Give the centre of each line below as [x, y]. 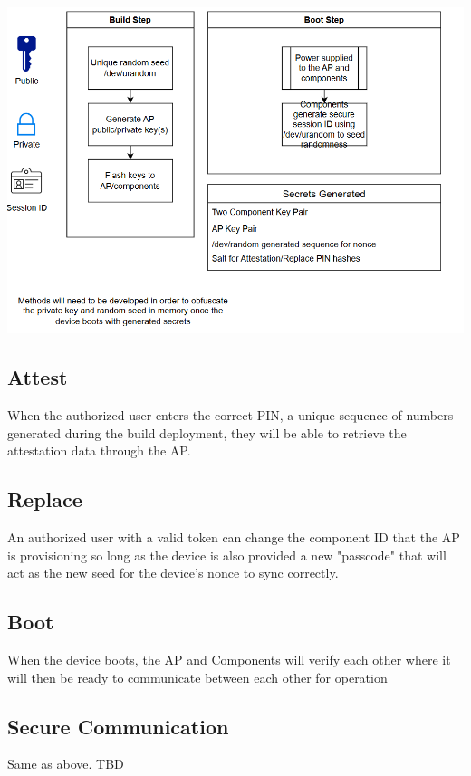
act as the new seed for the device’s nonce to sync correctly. [173, 573]
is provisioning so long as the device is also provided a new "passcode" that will [227, 555]
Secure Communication [118, 726]
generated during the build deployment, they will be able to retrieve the [207, 432]
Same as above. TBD [66, 764]
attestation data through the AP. [99, 450]
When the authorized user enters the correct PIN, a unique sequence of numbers [231, 415]
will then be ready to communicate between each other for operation [197, 677]
